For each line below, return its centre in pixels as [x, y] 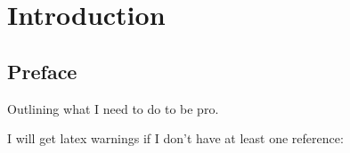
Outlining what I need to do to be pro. [113, 108]
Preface [42, 71]
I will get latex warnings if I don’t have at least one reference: [175, 138]
